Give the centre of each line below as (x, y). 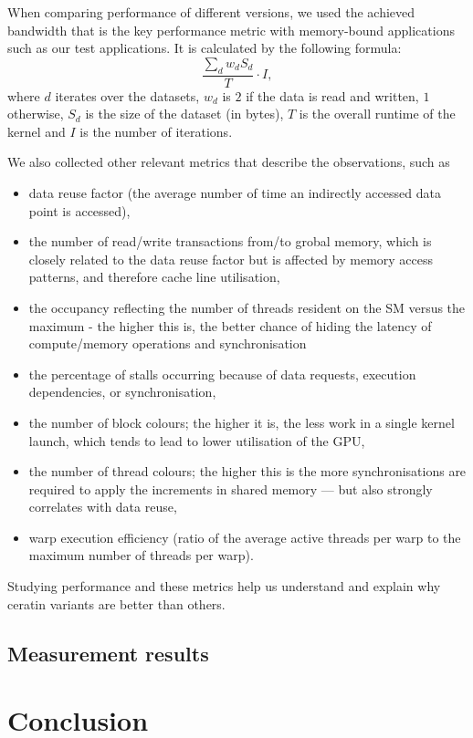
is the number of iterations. (156, 131)
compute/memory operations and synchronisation (168, 343)
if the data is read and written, (332, 95)
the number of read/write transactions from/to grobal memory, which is (230, 241)
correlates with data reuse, (103, 507)
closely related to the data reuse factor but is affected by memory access (231, 259)
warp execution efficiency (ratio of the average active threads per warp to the (245, 537)
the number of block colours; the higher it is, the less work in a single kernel (242, 422)
